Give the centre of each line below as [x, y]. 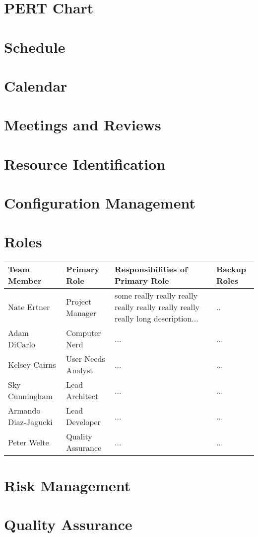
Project [79, 301]
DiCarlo [22, 344]
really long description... [157, 319]
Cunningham [30, 396]
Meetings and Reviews [83, 125]
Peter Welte [29, 442]
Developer [83, 422]
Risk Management [67, 485]
